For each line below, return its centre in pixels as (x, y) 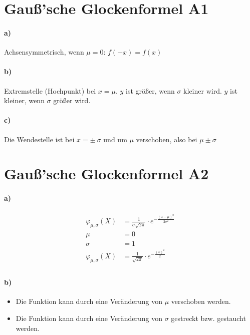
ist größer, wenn (150, 90)
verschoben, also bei (167, 139)
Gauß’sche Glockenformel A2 (106, 174)
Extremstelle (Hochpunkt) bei (50, 90)
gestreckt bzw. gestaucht (208, 318)
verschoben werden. (201, 301)
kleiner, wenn (24, 100)
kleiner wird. (203, 90)
